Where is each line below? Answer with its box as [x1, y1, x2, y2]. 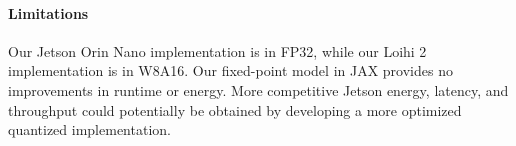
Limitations [8, 2, 89, 23]
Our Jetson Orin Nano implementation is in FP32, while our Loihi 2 [8, 40, 427, 61]
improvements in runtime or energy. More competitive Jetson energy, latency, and [8, 79, 509, 100]
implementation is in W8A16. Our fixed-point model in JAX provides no [8, 60, 453, 81]
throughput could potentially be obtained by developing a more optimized [8, 99, 462, 120]
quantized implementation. [8, 119, 171, 140]
